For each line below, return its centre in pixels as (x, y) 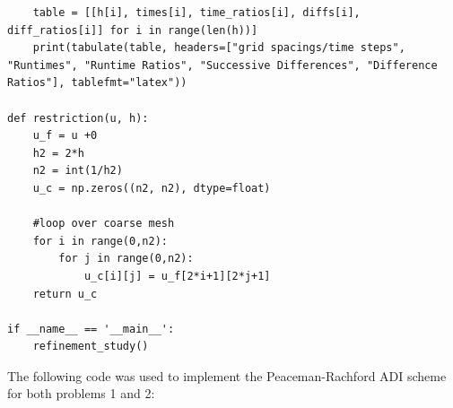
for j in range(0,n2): (126, 259)
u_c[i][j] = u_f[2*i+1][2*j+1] (177, 276)
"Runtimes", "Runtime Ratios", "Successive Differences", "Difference (222, 65)
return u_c (65, 294)
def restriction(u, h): (78, 118)
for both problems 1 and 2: (81, 393)
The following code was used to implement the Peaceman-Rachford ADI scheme (227, 375)
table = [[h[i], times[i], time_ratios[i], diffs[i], (196, 13)
